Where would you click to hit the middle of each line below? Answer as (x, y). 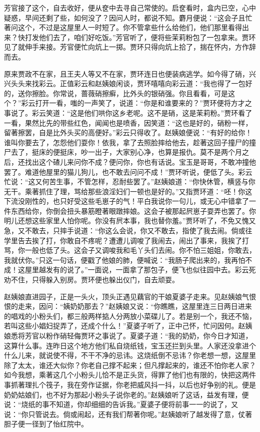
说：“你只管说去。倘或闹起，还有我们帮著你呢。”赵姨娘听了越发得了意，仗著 (128, 414)
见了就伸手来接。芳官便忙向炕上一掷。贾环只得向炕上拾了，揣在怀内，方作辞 (130, 47)
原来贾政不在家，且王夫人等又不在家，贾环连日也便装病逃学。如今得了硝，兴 (130, 73)
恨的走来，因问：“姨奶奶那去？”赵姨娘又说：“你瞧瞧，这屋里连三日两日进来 (128, 306)
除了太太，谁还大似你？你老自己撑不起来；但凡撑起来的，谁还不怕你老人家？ (130, 365)
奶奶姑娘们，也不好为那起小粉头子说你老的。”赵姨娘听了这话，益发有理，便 (126, 394)
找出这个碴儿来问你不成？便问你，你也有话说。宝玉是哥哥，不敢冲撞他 (140, 161)
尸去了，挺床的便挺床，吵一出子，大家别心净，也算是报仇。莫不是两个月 (123, 152)
